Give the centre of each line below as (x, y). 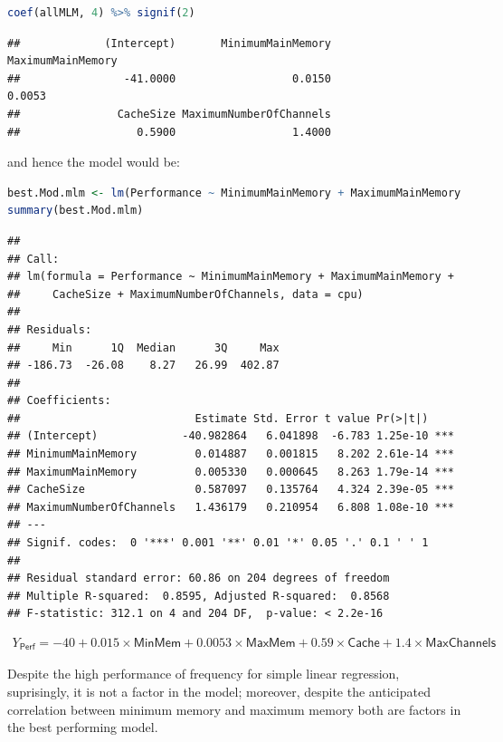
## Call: (33, 259)
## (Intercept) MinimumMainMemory (169, 43)
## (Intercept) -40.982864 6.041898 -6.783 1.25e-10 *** (231, 436)
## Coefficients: (59, 401)
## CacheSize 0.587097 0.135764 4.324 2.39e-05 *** (231, 490)
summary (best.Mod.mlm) (76, 211)
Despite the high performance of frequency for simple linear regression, (204, 674)
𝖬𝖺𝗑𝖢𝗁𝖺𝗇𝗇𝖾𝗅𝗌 (460, 644)
